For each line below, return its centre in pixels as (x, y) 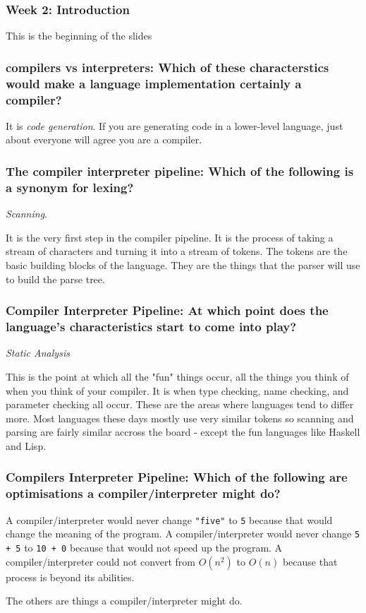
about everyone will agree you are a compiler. (104, 139)
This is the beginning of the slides (79, 36)
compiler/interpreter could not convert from (100, 561)
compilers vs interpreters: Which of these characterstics (167, 67)
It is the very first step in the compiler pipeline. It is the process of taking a (170, 237)
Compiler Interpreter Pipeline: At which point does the (167, 310)
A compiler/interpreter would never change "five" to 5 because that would (169, 519)
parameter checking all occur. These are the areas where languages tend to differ (180, 404)
